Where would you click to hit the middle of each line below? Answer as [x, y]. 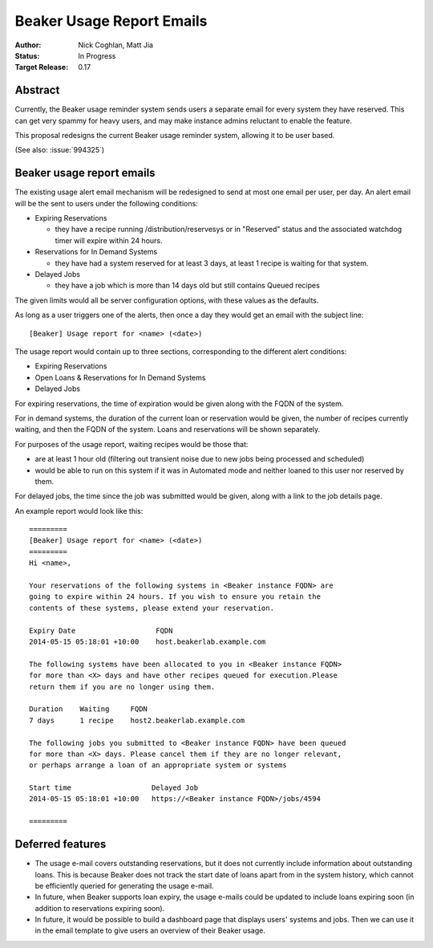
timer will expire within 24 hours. [109, 240]
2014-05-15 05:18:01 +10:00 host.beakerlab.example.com [148, 641]
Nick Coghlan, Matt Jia [116, 45]
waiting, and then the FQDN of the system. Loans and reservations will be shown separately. [168, 429]
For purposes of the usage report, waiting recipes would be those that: [132, 444]
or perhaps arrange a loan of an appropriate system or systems [158, 765]
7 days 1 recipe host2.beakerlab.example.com [137, 720]
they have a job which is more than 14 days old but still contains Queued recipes [187, 286]
